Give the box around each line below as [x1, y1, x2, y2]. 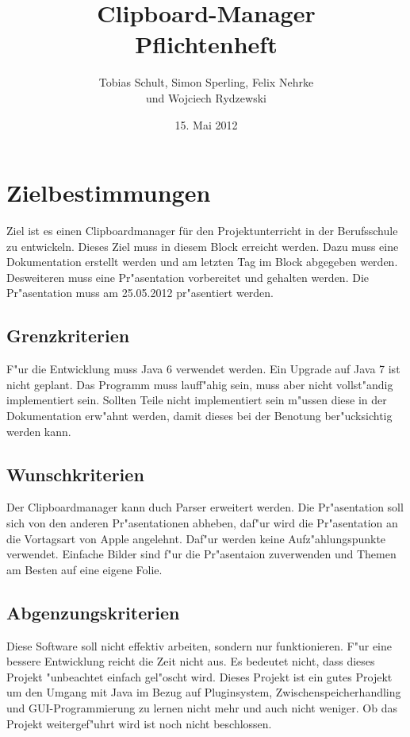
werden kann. [6, 423, 71, 439]
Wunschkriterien [6, 461, 144, 486]
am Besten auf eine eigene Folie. [6, 561, 163, 577]
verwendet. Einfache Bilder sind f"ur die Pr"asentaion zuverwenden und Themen [6, 546, 397, 562]
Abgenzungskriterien [6, 600, 180, 624]
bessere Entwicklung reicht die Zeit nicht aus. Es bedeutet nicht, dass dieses [6, 653, 375, 669]
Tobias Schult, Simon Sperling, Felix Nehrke [98, 74, 314, 91]
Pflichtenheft [135, 28, 278, 60]
